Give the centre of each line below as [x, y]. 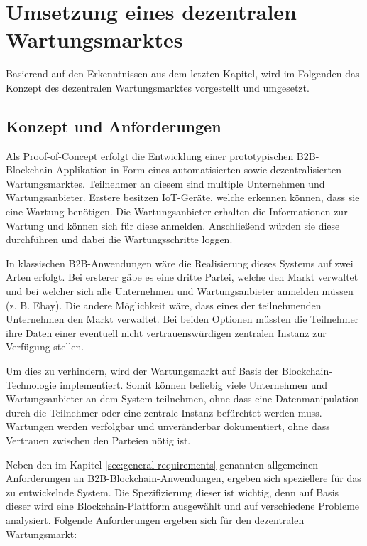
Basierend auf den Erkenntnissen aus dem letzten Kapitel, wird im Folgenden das [183, 74]
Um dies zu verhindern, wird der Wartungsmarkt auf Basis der [142, 371]
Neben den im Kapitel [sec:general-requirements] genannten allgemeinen [162, 464]
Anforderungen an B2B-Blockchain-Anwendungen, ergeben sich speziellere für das [183, 478]
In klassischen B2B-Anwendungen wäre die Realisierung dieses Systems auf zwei [180, 263]
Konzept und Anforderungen [114, 125]
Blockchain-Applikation [57, 170]
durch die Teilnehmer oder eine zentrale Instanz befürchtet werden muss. [164, 412]
